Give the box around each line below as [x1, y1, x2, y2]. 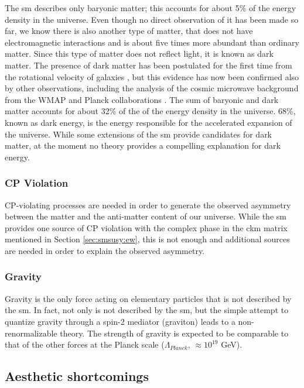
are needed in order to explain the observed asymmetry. [5, 244, 205, 256]
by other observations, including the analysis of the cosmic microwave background [5, 82, 299, 94]
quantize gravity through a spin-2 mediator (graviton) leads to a [5, 315, 235, 327]
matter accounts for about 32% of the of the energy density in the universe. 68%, [5, 105, 296, 117]
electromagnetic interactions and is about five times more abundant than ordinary [5, 36, 299, 48]
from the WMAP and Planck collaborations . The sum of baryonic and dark [5, 93, 279, 105]
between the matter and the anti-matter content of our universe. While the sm [5, 210, 286, 222]
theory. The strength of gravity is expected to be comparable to [60, 327, 289, 339]
